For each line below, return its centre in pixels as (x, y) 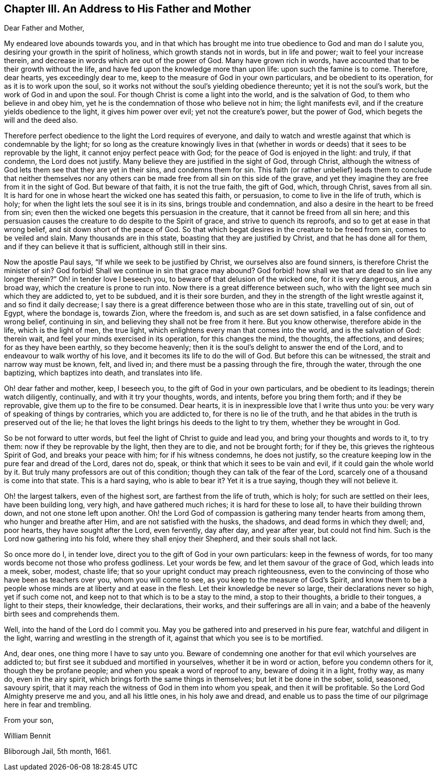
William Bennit (28, 736)
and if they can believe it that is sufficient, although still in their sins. (116, 247)
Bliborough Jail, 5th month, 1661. (58, 751)
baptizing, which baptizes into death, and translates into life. (103, 373)
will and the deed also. (41, 120)
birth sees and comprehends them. (62, 614)
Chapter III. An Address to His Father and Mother (128, 9)
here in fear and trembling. (48, 705)
